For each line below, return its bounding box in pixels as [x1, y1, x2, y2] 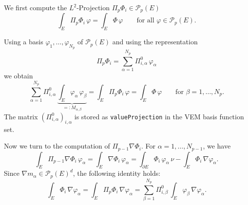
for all [136, 17, 154, 24]
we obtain [4, 70, 33, 80]
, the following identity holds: [73, 168, 161, 178]
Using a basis [4, 37, 43, 47]
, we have [203, 141, 231, 151]
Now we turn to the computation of [4, 141, 110, 151]
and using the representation [112, 37, 198, 47]
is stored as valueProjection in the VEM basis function [74, 111, 244, 121]
